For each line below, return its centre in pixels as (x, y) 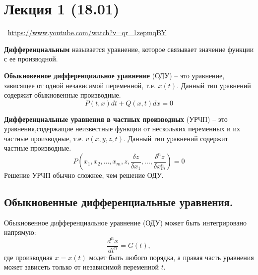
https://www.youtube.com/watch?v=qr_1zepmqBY (87, 32)
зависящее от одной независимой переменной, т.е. (80, 85)
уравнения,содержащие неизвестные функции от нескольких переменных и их (122, 129)
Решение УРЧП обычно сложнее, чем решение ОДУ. (84, 175)
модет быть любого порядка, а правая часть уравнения (171, 257)
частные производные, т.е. (44, 138)
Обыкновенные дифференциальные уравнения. (119, 202)
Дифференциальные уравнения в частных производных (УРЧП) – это (116, 119)
